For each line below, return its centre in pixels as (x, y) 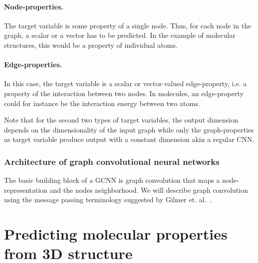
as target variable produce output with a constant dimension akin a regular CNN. (129, 139)
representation (26, 190)
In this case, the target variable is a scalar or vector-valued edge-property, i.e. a (126, 83)
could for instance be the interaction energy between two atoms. (102, 103)
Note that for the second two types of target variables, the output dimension (121, 120)
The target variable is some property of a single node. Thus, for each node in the (128, 25)
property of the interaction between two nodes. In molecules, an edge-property (124, 93)
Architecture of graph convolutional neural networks (112, 161)
